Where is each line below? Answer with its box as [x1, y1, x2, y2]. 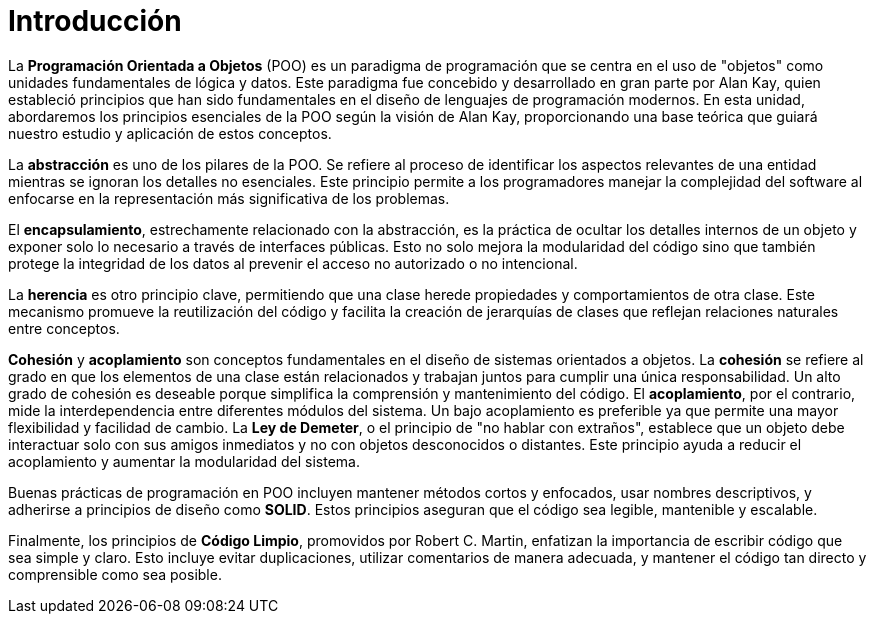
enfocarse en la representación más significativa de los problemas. [8, 189, 450, 207]
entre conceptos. [8, 319, 120, 337]
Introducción [8, 4, 182, 38]
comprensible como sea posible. [8, 565, 222, 583]
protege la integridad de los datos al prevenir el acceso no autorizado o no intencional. [8, 254, 578, 272]
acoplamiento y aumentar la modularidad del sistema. [8, 452, 360, 470]
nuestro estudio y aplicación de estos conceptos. [8, 124, 332, 142]
